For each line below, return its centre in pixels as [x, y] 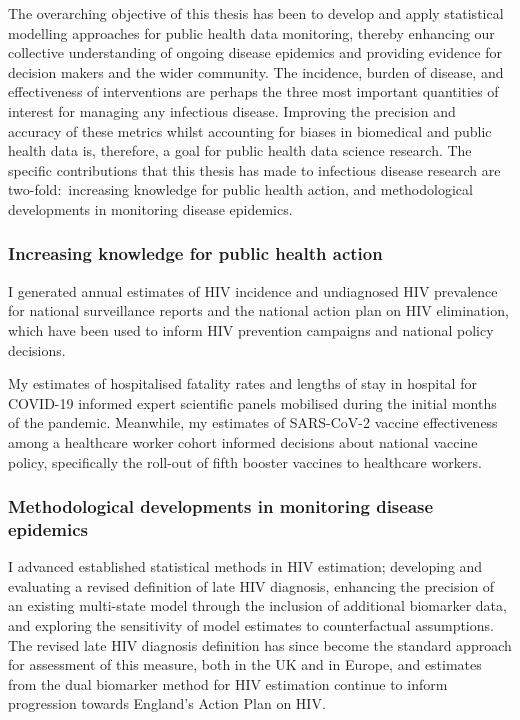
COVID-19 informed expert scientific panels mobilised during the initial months [252, 402]
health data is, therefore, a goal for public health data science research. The [240, 150]
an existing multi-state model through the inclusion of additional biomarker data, [257, 605]
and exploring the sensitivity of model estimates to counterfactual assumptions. [251, 625]
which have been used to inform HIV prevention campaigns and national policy [251, 329]
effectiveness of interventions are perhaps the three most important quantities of [253, 91]
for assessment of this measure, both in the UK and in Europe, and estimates [245, 664]
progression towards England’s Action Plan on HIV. [167, 703]
